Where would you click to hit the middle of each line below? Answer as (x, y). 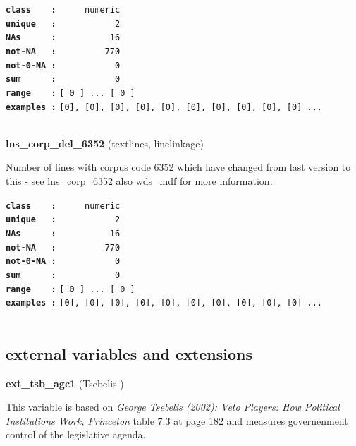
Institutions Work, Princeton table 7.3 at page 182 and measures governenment (177, 420)
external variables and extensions (129, 353)
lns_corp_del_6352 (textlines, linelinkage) (105, 143)
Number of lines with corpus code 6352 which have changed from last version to (178, 167)
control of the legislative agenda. (76, 434)
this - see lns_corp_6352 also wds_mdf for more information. (139, 181)
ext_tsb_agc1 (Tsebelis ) (65, 383)
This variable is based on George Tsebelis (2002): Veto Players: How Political (173, 407)
